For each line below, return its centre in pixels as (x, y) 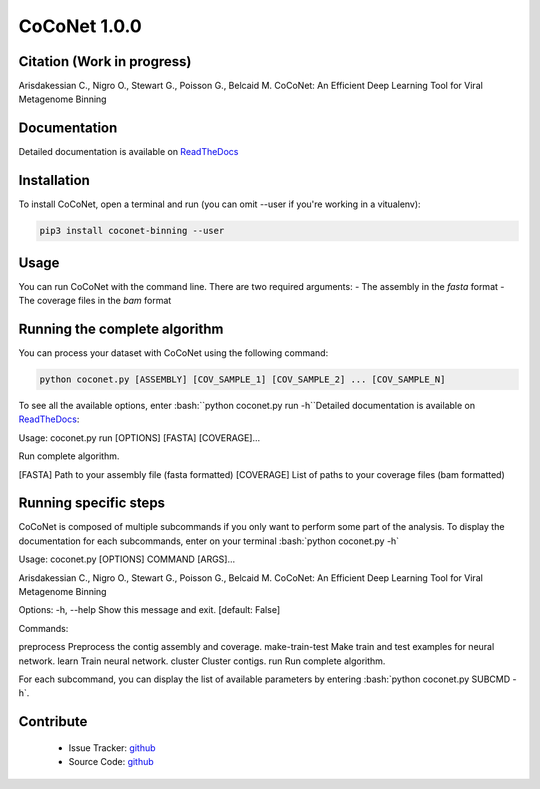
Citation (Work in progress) (105, 61)
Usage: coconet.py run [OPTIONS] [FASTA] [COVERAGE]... (139, 437)
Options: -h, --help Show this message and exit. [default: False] (149, 610)
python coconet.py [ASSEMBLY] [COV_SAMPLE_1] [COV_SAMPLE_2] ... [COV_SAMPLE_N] (242, 379)
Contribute (53, 721)
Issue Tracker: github (112, 747)
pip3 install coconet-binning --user (132, 231)
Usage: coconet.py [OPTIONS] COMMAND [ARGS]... (127, 559)
